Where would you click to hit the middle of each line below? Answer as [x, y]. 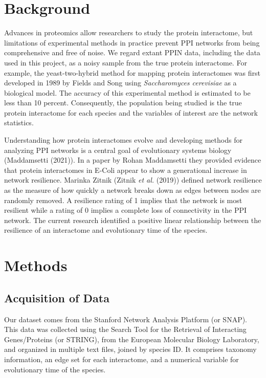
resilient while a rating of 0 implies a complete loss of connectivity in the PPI [126, 210]
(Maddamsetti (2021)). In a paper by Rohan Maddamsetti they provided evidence [133, 160]
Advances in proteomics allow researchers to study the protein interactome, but [129, 32]
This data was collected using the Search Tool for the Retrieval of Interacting [125, 329]
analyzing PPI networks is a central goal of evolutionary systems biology [118, 150]
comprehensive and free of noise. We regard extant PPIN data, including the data [132, 52]
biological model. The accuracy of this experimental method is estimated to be [127, 92]
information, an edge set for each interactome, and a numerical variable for [121, 359]
